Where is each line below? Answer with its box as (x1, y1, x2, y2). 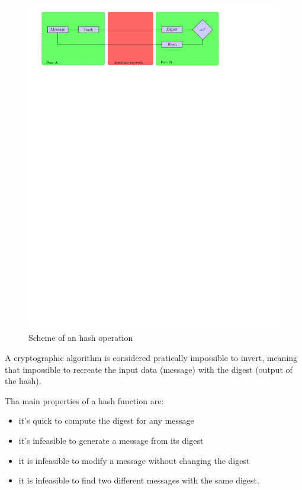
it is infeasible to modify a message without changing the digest (18, 454, 250, 466)
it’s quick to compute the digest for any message (18, 414, 194, 427)
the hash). (5, 375, 41, 387)
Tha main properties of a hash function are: (5, 394, 164, 407)
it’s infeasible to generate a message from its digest (18, 434, 204, 447)
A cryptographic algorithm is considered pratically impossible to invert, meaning (5, 352, 298, 364)
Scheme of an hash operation (28, 331, 133, 344)
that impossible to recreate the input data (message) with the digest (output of (5, 363, 293, 375)
